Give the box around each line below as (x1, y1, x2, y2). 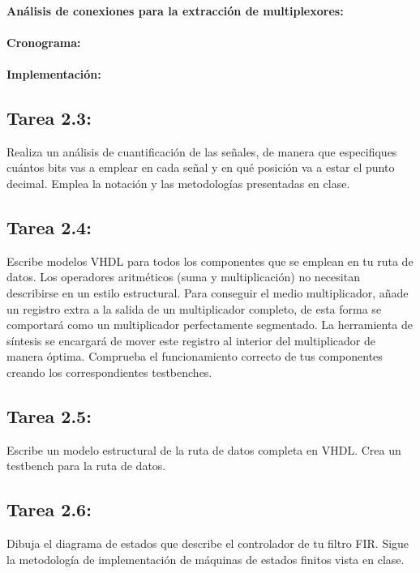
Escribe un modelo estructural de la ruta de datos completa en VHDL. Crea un (6, 441, 401, 458)
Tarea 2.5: (6, 403, 92, 428)
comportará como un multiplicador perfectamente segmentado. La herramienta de (6, 316, 413, 333)
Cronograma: (6, 33, 81, 50)
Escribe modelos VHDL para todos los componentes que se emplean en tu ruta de (6, 252, 414, 269)
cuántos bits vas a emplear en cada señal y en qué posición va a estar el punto (6, 159, 395, 176)
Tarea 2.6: (6, 497, 92, 522)
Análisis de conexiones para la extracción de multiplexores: (6, 2, 344, 19)
